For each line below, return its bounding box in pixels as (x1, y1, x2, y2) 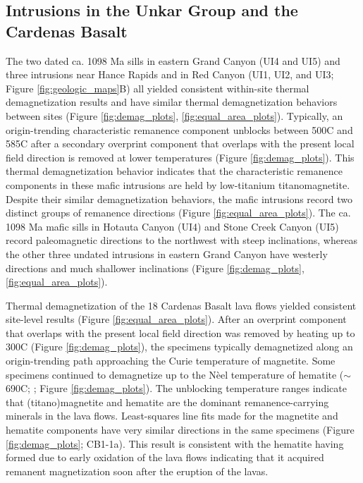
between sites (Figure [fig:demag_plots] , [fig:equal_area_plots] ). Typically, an (6, 108, 343, 123)
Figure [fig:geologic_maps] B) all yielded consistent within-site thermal (6, 80, 309, 95)
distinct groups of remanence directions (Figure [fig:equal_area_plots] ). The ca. (6, 205, 351, 220)
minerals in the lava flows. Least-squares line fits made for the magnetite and (6, 408, 338, 423)
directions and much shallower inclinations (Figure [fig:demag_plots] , (6, 260, 304, 275)
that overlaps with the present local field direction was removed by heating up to (6, 325, 355, 340)
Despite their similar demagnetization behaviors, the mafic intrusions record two (6, 191, 352, 206)
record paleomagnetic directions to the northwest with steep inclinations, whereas (6, 233, 358, 247)
